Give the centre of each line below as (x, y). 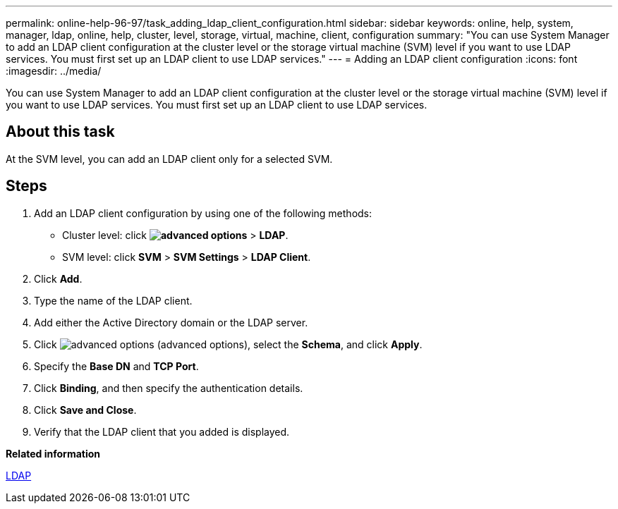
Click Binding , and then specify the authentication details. (169, 388)
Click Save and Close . (85, 410)
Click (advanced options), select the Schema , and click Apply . (228, 344)
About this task (60, 132)
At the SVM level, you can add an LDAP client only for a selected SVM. (169, 159)
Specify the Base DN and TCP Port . (116, 366)
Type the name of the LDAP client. (113, 300)
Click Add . (58, 278)
